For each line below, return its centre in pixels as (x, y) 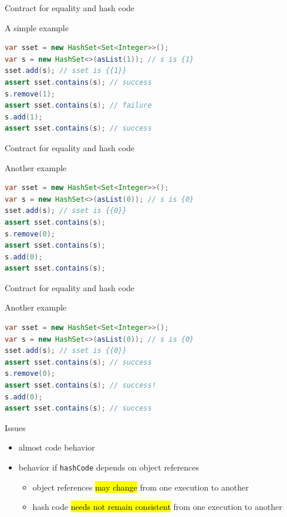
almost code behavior (57, 447)
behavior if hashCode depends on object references (109, 467)
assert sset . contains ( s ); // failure (78, 106)
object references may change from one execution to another (141, 487)
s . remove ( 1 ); (30, 94)
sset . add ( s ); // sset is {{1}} (66, 71)
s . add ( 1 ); (24, 117)
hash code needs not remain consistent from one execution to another (157, 507)
